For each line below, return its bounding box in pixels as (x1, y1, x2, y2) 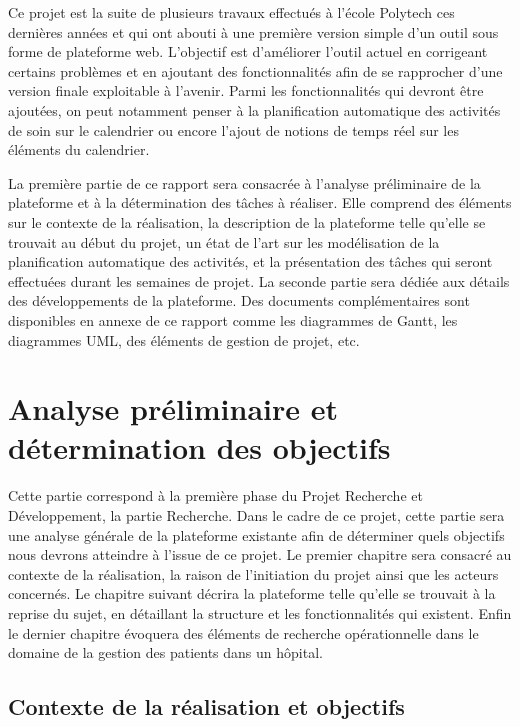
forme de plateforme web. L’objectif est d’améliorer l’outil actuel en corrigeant (8, 41, 488, 62)
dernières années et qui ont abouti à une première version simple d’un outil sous (8, 21, 499, 42)
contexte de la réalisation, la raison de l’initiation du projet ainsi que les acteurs (8, 563, 499, 584)
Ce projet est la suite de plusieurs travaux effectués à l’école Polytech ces (8, 2, 455, 22)
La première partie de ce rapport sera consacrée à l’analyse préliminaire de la (8, 172, 481, 193)
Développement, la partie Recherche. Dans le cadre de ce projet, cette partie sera (8, 505, 505, 525)
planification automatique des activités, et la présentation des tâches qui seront (8, 251, 493, 272)
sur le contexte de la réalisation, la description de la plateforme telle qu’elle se (8, 211, 486, 232)
